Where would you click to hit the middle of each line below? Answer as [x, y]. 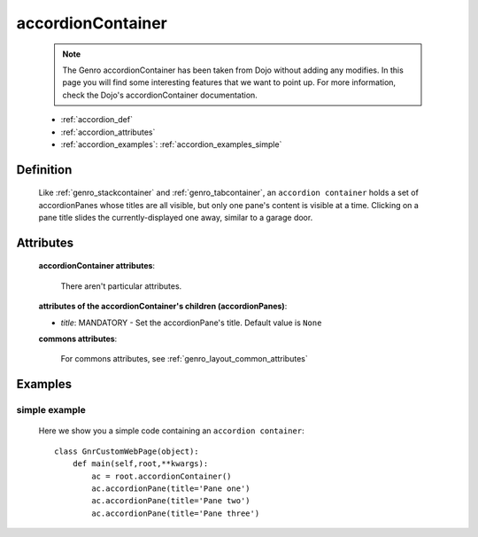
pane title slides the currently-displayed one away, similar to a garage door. [176, 218]
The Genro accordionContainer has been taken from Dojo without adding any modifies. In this [233, 70]
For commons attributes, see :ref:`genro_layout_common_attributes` [185, 359]
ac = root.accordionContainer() [162, 476]
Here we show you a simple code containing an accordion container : [171, 431]
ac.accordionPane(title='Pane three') [176, 513]
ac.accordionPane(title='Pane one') [171, 488]
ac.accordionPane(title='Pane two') [171, 501]
